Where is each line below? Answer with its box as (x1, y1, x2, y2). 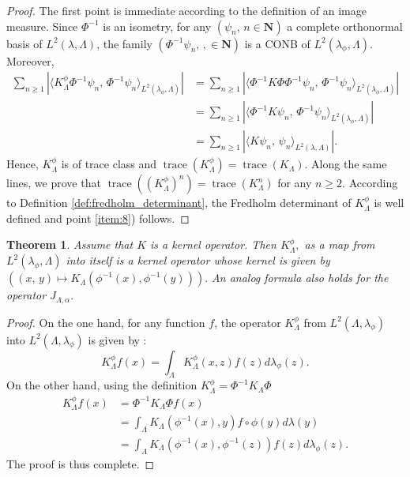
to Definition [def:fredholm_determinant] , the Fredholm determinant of (6, 194, 352, 211)
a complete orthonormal (287, 17, 403, 34)
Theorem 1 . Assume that (6, 236, 134, 253)
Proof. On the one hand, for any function (6, 314, 205, 330)
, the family (96, 35, 152, 51)
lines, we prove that (6, 175, 101, 191)
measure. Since (6, 17, 78, 34)
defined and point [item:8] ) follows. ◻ (6, 209, 190, 226)
